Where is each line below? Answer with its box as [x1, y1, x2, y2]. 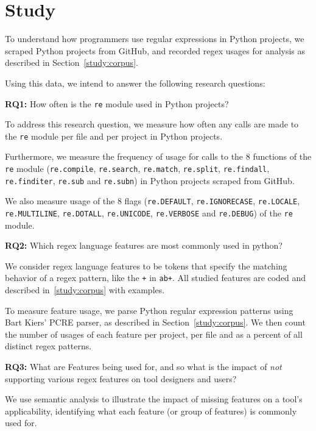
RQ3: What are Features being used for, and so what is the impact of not [5, 360, 282, 373]
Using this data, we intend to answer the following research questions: [5, 76, 265, 89]
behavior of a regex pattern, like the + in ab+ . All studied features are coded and [5, 271, 306, 284]
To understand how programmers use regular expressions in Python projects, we [5, 32, 304, 45]
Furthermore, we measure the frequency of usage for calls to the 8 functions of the [5, 150, 312, 163]
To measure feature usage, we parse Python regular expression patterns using [5, 304, 293, 316]
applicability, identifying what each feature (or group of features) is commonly [5, 404, 297, 417]
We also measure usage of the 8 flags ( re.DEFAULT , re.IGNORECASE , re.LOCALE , [5, 194, 300, 207]
